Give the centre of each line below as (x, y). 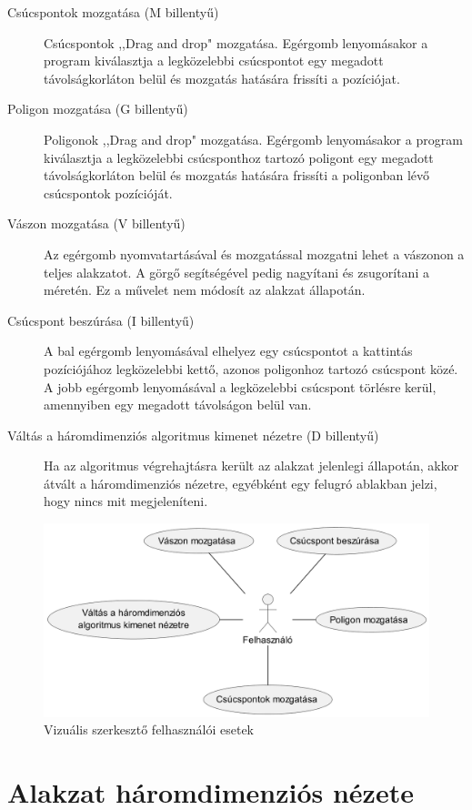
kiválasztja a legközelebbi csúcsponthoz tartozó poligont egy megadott (239, 157)
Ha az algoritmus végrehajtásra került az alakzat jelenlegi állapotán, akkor (251, 466)
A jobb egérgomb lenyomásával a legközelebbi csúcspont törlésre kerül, (240, 386)
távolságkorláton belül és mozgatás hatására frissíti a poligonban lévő (237, 175)
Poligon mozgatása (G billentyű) (98, 109)
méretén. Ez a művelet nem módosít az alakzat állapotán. (205, 290)
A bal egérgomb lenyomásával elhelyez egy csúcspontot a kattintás (228, 351)
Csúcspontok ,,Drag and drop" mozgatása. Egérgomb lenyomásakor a (236, 42)
